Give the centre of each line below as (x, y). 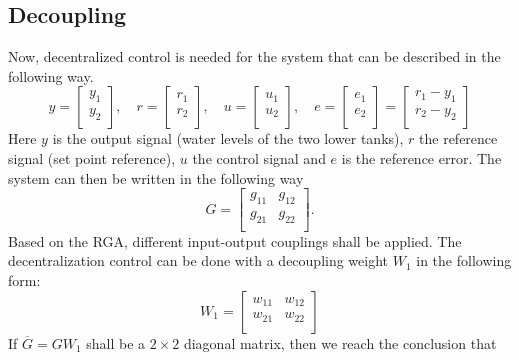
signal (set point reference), (92, 157)
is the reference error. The (421, 157)
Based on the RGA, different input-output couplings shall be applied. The (235, 240)
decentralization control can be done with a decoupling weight (198, 260)
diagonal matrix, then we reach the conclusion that (340, 342)
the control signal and (259, 157)
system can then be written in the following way (156, 177)
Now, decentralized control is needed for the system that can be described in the (254, 56)
